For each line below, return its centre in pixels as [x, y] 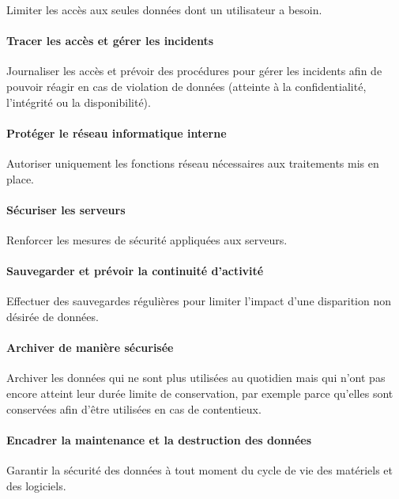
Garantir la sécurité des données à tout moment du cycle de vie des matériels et [200, 469]
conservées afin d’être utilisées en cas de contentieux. [134, 408]
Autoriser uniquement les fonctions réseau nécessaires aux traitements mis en [193, 163]
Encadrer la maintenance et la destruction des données [159, 439]
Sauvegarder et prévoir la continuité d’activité [135, 271]
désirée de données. [53, 316]
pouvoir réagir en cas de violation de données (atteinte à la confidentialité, [186, 86]
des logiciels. [36, 485]
